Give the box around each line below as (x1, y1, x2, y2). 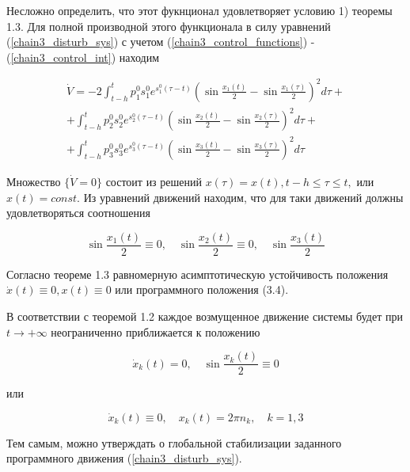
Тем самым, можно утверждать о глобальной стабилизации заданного (6, 434, 342, 451)
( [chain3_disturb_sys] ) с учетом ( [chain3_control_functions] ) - (6, 33, 315, 50)
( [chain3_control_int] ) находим (6, 48, 160, 65)
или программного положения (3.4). (115, 281, 289, 298)
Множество (6, 173, 61, 189)
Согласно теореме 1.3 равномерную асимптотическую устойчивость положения (6, 265, 389, 282)
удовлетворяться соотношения (6, 204, 150, 221)
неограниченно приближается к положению (51, 323, 260, 340)
